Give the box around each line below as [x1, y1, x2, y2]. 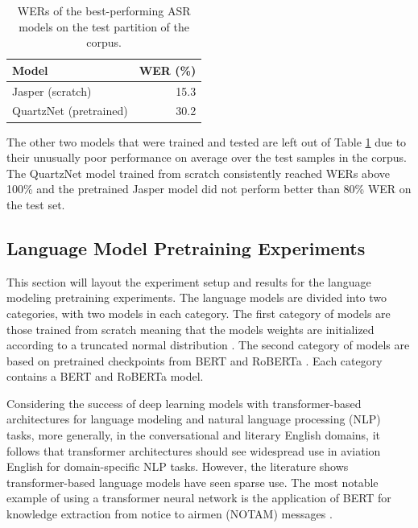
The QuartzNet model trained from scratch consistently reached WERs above [6, 164, 391, 181]
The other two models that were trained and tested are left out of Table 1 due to [6, 133, 407, 150]
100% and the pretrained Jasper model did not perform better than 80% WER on [6, 180, 412, 197]
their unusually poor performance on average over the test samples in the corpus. [6, 149, 407, 166]
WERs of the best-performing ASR [17, 2, 191, 19]
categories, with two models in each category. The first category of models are [6, 304, 391, 321]
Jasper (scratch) [12, 82, 92, 99]
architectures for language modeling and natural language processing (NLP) [6, 410, 381, 427]
